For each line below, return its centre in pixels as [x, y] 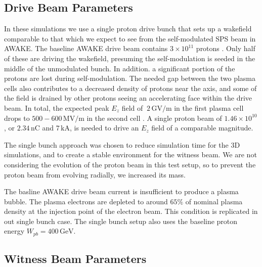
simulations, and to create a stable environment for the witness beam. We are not [130, 154]
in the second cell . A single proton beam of [154, 118]
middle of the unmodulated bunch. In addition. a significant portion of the [120, 68]
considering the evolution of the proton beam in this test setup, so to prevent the [130, 164]
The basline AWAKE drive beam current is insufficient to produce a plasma [121, 191]
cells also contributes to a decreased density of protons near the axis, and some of [130, 88]
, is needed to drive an [104, 128]
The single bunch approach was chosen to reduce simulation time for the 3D [122, 144]
